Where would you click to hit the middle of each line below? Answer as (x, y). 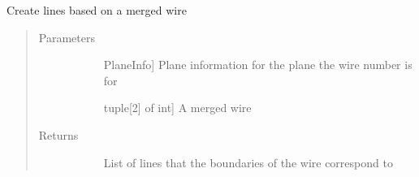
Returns (58, 134)
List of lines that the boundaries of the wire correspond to (248, 162)
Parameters (67, 37)
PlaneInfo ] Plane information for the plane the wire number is (258, 65)
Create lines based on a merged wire (97, 10)
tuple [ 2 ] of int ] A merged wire (177, 108)
